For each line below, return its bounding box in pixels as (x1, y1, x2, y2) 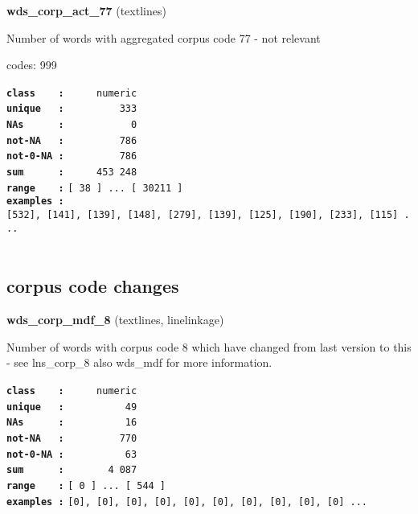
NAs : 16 (6, 417, 137, 429)
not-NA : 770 (6, 432, 137, 444)
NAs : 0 (6, 119, 137, 131)
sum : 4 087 (6, 464, 137, 476)
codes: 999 (6, 56, 57, 73)
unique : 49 (6, 401, 137, 413)
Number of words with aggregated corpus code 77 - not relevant (6, 29, 321, 46)
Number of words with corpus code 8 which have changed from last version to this (6, 338, 412, 355)
